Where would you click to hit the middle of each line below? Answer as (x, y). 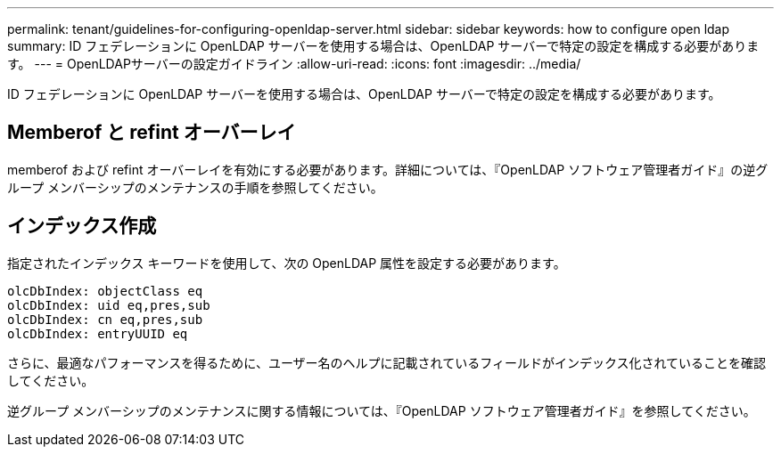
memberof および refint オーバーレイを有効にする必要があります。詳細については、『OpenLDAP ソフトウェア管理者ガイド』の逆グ (388, 169)
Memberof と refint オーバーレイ (152, 133)
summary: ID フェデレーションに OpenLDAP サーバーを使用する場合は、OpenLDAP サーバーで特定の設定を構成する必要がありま (383, 46)
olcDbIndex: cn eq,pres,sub (105, 319)
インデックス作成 (82, 226)
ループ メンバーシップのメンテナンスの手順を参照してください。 (195, 187)
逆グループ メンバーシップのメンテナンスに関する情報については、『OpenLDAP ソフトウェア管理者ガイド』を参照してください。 (382, 410)
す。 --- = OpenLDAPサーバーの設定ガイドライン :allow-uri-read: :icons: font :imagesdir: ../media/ (294, 64)
